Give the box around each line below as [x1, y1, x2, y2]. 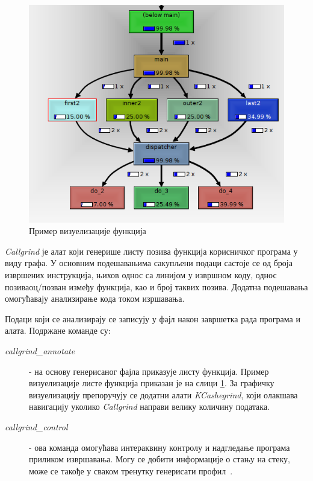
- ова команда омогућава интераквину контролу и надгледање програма [29, 441, 290, 453]
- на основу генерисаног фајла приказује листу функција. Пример [29, 365, 269, 377]
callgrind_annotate [5, 345, 75, 357]
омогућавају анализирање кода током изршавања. [5, 292, 185, 305]
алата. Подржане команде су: [5, 324, 111, 337]
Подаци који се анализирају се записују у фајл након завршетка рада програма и [5, 312, 300, 325]
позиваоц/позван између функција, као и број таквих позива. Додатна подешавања [5, 280, 308, 293]
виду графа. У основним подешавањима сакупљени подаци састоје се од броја [5, 256, 293, 269]
